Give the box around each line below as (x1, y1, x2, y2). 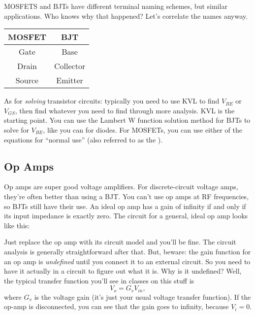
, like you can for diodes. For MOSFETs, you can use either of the (43, 124, 242, 135)
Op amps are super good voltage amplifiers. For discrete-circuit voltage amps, (4, 181, 238, 192)
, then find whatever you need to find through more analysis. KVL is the (15, 105, 235, 115)
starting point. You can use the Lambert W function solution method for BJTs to (4, 115, 251, 125)
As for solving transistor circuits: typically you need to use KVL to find (4, 96, 220, 106)
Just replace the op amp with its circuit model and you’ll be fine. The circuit (4, 237, 236, 247)
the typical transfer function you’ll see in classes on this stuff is (4, 275, 194, 285)
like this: (4, 220, 30, 230)
